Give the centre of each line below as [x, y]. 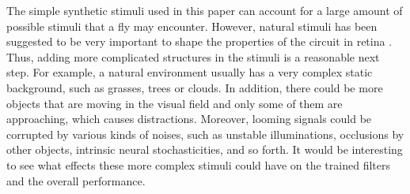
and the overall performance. [76, 180]
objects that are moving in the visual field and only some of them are [175, 103]
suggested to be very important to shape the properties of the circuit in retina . [199, 41]
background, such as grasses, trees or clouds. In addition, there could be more [195, 87]
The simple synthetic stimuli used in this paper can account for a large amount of [205, 10]
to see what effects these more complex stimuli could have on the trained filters [198, 164]
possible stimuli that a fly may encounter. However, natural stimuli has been [192, 26]
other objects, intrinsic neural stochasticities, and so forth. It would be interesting [205, 149]
